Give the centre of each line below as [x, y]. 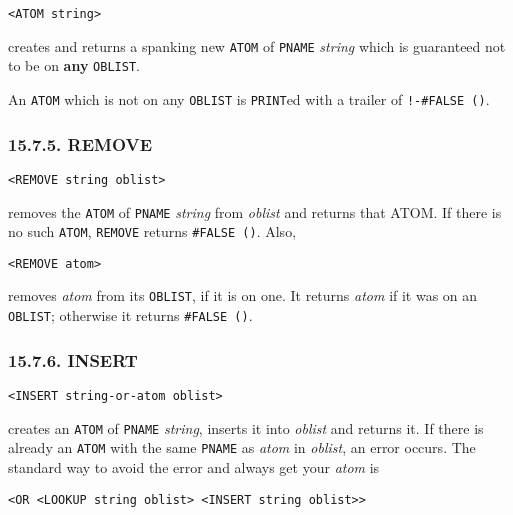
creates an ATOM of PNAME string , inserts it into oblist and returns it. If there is [246, 427]
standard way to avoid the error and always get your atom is [194, 466]
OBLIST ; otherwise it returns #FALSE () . [130, 315]
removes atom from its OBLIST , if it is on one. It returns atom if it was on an [243, 295]
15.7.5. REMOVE [80, 143]
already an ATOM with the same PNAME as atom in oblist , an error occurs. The [242, 447]
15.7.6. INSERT [73, 359]
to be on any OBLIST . [74, 65]
